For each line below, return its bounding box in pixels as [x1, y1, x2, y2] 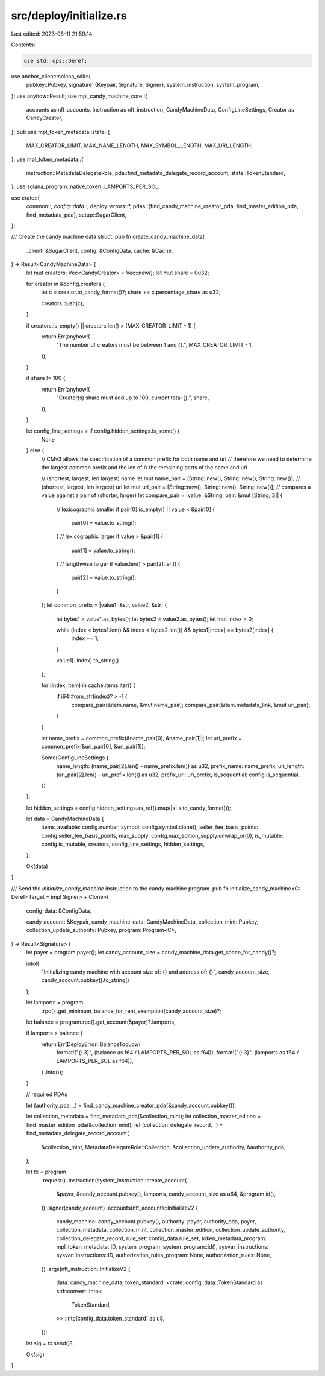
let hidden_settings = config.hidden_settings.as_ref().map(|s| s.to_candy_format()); [26, 804, 231, 811]
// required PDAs [26, 1091, 67, 1098]
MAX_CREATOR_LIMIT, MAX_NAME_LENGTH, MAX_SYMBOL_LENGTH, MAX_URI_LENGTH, [26, 142, 253, 149]
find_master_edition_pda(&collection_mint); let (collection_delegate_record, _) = [26, 1121, 223, 1128]
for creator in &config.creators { [26, 280, 105, 287]
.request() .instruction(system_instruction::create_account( [41, 1176, 187, 1184]
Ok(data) [26, 863, 48, 870]
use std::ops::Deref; [23, 57, 88, 64]
